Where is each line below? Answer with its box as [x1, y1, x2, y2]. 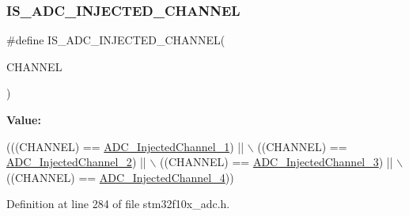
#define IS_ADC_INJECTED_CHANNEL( [6, 32, 225, 48]
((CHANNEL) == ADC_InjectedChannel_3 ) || [160, 153, 393, 170]
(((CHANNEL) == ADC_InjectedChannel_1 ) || [6, 138, 244, 154]
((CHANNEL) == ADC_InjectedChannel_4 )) [6, 169, 234, 185]
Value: [6, 112, 41, 127]
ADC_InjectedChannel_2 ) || [6, 153, 146, 170]
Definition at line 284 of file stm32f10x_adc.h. [6, 195, 230, 212]
